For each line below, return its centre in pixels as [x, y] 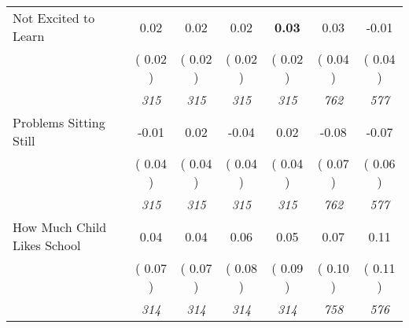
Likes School [47, 245]
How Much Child [60, 227]
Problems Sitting [59, 122]
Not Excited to [54, 18]
